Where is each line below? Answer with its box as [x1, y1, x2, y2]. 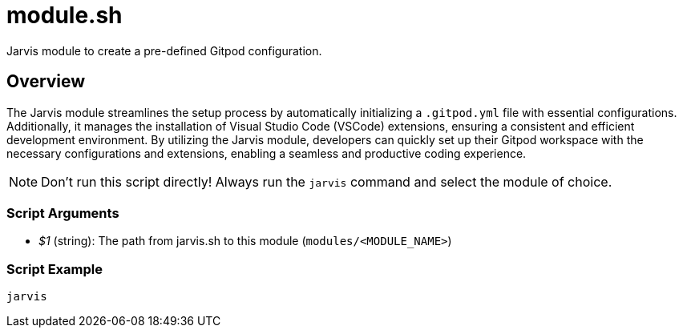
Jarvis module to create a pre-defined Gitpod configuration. [6, 43, 322, 58]
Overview [6, 71, 86, 92]
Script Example [6, 260, 103, 277]
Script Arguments [6, 204, 119, 221]
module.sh [6, 2, 123, 29]
